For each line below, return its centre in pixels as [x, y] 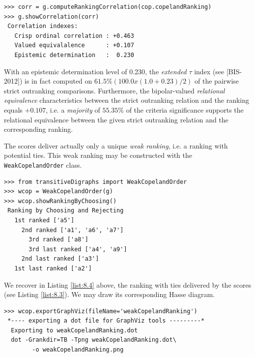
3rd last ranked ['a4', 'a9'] [78, 249]
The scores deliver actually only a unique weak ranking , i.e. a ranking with [116, 145]
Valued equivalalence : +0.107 [74, 45]
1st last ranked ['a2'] [53, 268]
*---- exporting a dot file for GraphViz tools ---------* [106, 321]
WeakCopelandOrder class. [43, 164]
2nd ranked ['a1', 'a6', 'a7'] [72, 230]
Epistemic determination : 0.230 [74, 55]
